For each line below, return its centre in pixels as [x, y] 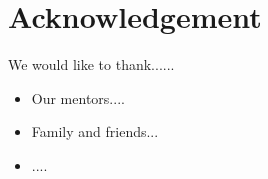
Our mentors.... [78, 97]
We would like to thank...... [91, 64]
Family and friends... [95, 131]
